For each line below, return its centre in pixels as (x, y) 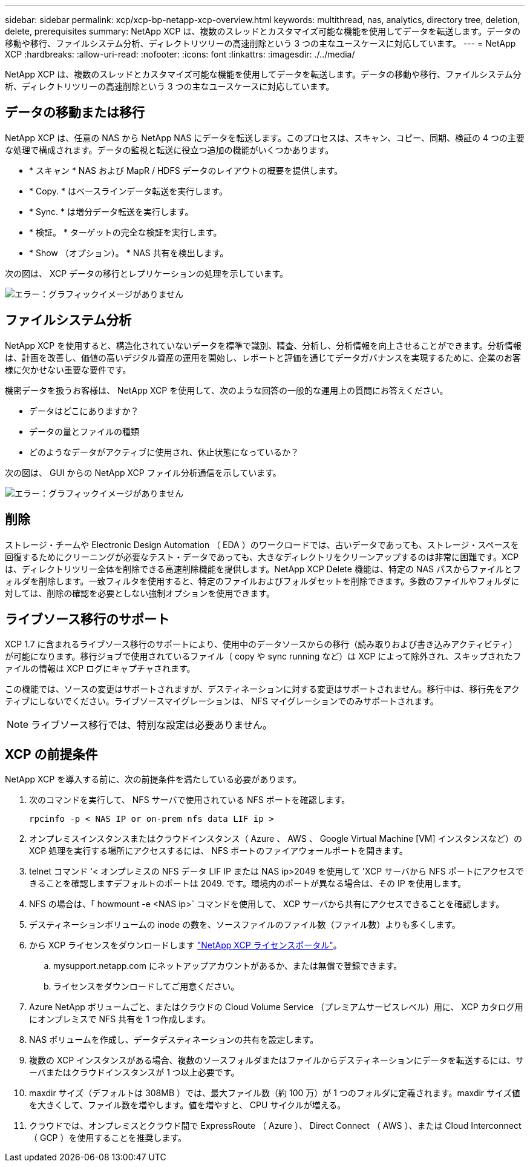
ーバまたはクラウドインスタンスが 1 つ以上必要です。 (134, 1073)
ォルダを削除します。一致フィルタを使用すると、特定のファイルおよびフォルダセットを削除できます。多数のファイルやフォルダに (262, 581)
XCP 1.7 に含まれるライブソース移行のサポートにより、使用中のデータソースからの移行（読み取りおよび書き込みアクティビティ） (261, 644)
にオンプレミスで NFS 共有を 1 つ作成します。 (120, 1019)
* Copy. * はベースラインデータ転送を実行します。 (128, 191)
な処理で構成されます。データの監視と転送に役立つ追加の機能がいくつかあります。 (169, 150)
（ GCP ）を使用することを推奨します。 (108, 1138)
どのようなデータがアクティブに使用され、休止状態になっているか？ (164, 452)
